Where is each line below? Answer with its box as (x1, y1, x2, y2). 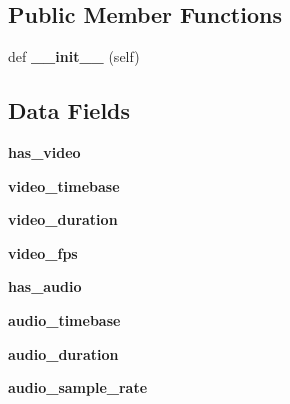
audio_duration (8, 343, 119, 364)
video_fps (8, 242, 78, 263)
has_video (8, 142, 81, 162)
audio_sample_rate (8, 377, 148, 398)
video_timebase (8, 175, 120, 196)
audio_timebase (8, 309, 121, 330)
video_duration (8, 209, 118, 230)
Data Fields (8, 95, 131, 126)
